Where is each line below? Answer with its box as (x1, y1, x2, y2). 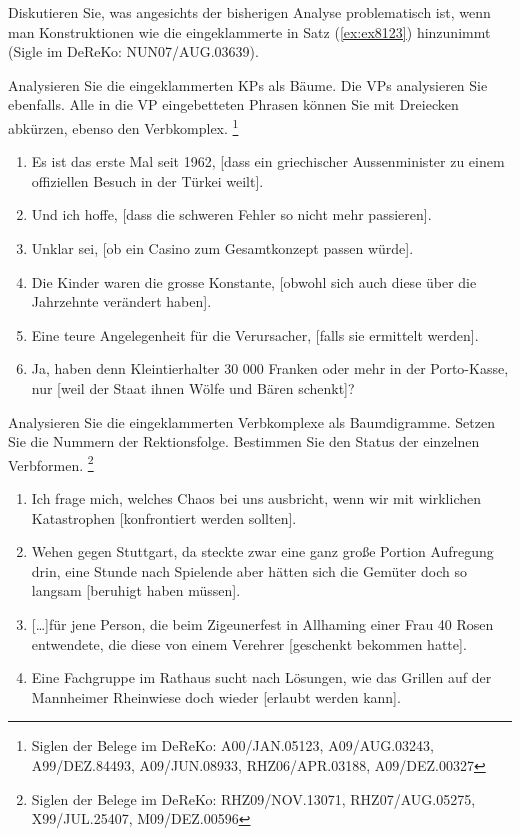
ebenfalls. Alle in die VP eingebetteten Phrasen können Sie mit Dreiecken (8, 94, 459, 115)
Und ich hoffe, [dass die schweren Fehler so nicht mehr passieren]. (31, 204, 432, 225)
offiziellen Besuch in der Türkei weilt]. (31, 170, 264, 191)
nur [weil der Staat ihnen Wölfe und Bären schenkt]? (31, 377, 355, 398)
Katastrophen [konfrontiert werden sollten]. (31, 507, 297, 528)
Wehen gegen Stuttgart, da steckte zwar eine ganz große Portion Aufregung (31, 541, 494, 562)
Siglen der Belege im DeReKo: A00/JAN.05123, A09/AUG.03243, (31, 735, 435, 756)
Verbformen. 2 (8, 451, 94, 475)
